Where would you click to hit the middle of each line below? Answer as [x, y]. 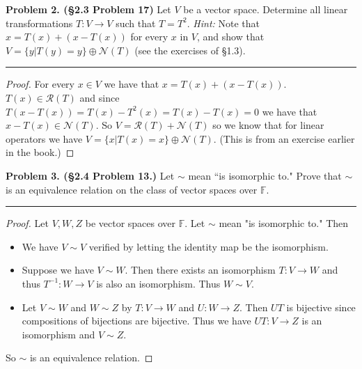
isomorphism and [58, 334]
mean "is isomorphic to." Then [284, 223]
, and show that [231, 37]
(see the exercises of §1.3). [190, 50]
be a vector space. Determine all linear [266, 9]
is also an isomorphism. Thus [158, 283]
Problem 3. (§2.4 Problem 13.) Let [90, 175]
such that [136, 23]
